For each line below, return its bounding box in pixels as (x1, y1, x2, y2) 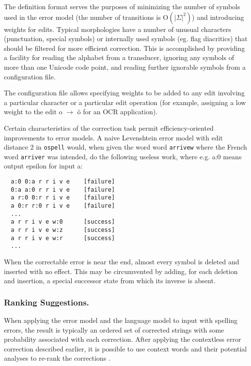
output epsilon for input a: (4, 161, 83, 171)
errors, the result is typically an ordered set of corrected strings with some (4, 324, 224, 335)
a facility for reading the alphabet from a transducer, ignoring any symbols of (4, 52, 234, 62)
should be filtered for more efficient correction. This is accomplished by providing (4, 43, 245, 53)
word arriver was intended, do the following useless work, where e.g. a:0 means (4, 151, 242, 161)
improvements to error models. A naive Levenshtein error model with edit (4, 132, 223, 142)
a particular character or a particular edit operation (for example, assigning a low (4, 97, 246, 107)
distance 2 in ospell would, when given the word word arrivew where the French (4, 142, 247, 152)
